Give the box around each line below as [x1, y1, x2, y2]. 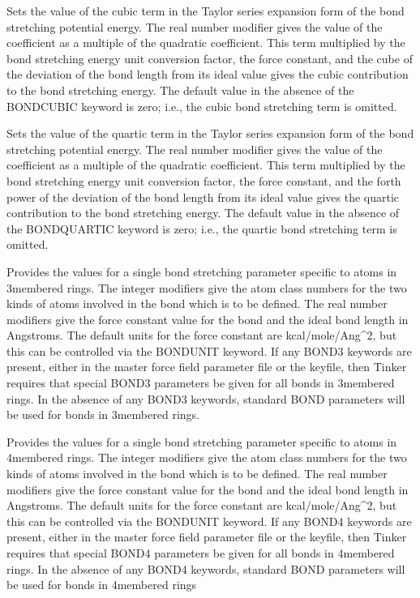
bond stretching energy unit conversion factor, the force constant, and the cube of [6, 49, 413, 66]
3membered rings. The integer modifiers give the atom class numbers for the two [6, 279, 407, 296]
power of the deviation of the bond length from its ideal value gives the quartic [6, 188, 400, 205]
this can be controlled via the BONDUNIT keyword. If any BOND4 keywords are [6, 512, 412, 529]
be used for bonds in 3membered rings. [6, 406, 199, 423]
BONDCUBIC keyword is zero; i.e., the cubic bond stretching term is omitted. [6, 97, 397, 114]
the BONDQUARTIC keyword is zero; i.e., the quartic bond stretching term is [6, 220, 397, 237]
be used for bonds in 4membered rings [6, 576, 197, 593]
